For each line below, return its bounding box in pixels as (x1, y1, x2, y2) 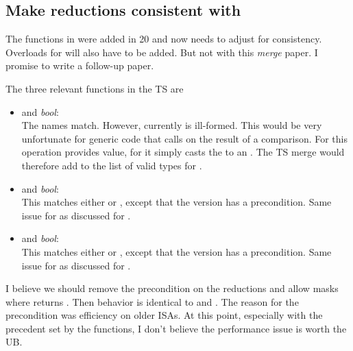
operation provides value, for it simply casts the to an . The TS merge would (21, 145, 345, 159)
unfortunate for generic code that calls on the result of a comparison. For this (21, 131, 348, 145)
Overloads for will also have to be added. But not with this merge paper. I (5, 45, 318, 59)
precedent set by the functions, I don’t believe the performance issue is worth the (5, 321, 347, 335)
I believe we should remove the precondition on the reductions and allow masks (5, 281, 339, 295)
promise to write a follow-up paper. (5, 58, 154, 73)
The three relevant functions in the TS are (5, 81, 184, 95)
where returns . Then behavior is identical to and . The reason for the (5, 294, 299, 308)
